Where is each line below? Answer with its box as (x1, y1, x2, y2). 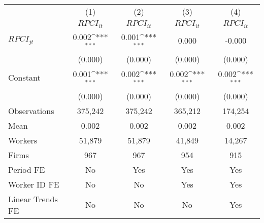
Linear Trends (8, 193, 58, 205)
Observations (8, 104, 54, 117)
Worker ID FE (8, 178, 59, 190)
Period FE (8, 163, 45, 175)
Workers (8, 134, 38, 146)
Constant (8, 71, 41, 84)
